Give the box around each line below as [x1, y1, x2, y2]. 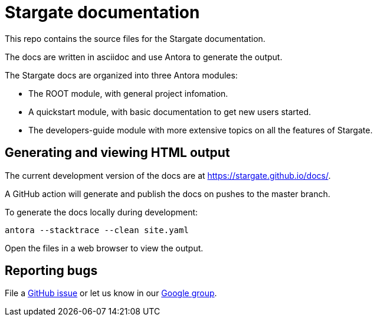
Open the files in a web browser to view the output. [5, 243, 204, 253]
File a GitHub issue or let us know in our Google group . [5, 288, 217, 299]
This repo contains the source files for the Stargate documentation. [5, 33, 265, 44]
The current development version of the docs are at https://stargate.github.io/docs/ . [5, 170, 331, 181]
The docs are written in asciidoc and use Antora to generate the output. [5, 51, 283, 62]
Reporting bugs [5, 263, 98, 279]
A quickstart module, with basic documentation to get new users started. [28, 106, 312, 117]
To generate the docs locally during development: [5, 207, 198, 217]
